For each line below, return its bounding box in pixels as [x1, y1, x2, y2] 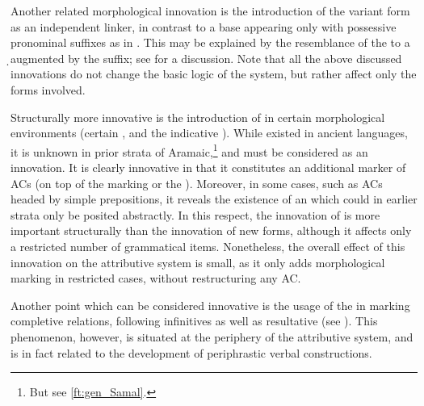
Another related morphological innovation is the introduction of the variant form [10, 2, 410, 19]
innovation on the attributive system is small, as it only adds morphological [10, 253, 385, 270]
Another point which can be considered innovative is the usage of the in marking [10, 296, 410, 313]
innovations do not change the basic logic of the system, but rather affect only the [10, 65, 417, 82]
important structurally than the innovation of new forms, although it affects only [10, 222, 412, 239]
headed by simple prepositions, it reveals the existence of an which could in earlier [10, 190, 418, 207]
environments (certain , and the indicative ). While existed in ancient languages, [10, 124, 408, 141]
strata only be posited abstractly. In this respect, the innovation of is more [10, 206, 380, 223]
